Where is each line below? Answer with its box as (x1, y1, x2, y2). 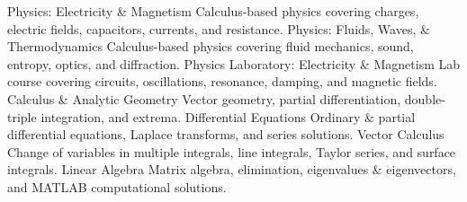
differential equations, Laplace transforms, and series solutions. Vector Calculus (7, 125, 445, 144)
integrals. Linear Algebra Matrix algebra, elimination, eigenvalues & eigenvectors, (7, 160, 456, 179)
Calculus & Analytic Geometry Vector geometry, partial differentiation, (7, 89, 401, 108)
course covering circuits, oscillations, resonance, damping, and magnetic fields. (7, 72, 437, 91)
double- (404, 89, 445, 108)
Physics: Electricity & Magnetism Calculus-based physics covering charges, (7, 2, 419, 20)
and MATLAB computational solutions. (7, 177, 227, 196)
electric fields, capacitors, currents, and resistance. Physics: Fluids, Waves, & (7, 19, 430, 38)
